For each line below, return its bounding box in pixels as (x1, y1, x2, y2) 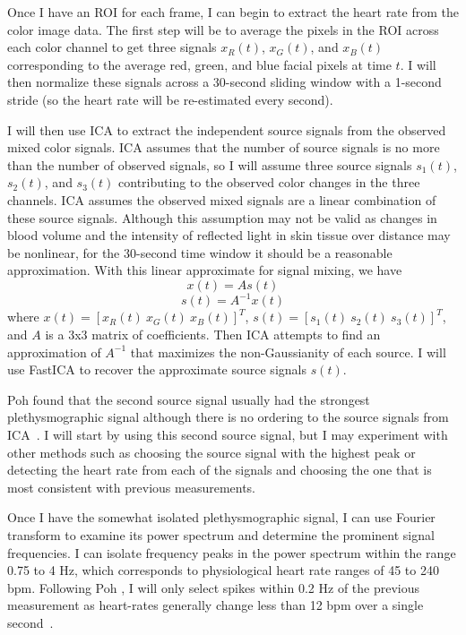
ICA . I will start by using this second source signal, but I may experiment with (7, 425, 448, 443)
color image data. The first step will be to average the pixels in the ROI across (7, 20, 439, 39)
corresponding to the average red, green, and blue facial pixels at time (7, 55, 392, 73)
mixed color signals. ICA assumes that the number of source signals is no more (7, 138, 440, 157)
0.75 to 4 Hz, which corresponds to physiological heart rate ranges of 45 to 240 (7, 561, 439, 579)
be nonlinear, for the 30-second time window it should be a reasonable (7, 243, 393, 262)
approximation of (7, 342, 101, 361)
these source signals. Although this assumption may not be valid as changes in (7, 208, 437, 227)
